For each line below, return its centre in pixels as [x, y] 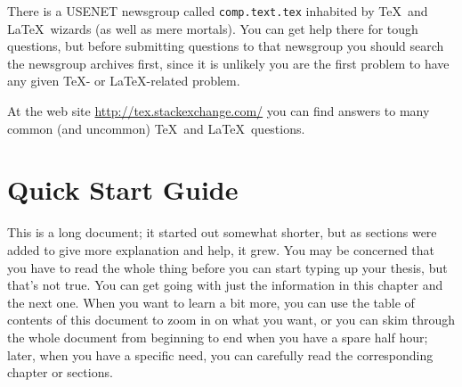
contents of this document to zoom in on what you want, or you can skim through [231, 320]
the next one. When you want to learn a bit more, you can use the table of [211, 302]
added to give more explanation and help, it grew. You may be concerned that [221, 249]
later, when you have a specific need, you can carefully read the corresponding [220, 354]
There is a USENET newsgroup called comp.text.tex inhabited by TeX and [218, 11]
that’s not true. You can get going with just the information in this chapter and [225, 285]
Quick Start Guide [123, 189]
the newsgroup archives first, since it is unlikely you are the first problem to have [228, 63]
